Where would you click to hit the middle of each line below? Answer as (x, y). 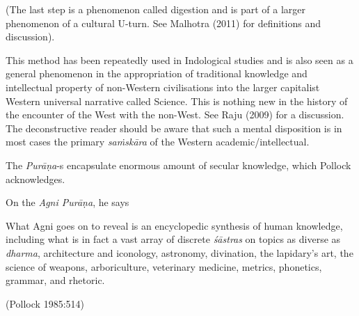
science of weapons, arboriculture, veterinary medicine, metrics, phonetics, (164, 266)
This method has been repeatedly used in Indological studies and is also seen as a (179, 60)
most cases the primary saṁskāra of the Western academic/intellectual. (158, 142)
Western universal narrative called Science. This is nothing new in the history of (177, 101)
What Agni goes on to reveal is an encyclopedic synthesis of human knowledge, (174, 225)
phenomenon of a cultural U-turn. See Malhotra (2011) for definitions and (163, 23)
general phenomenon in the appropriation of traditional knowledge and (157, 73)
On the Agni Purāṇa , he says (67, 202)
